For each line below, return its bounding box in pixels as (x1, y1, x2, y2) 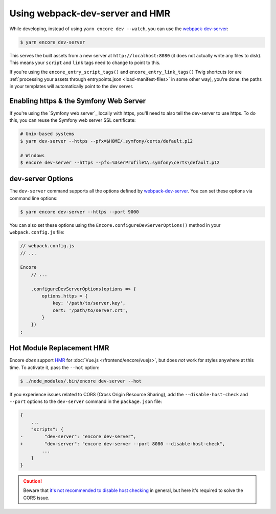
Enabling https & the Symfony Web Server (9, 96, 146, 105)
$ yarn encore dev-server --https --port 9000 (20, 209, 139, 215)
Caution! (23, 478, 42, 484)
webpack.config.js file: (9, 229, 65, 235)
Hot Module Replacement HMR (9, 344, 109, 353)
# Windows (20, 153, 45, 158)
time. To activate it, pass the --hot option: (9, 364, 100, 371)
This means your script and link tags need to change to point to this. (9, 59, 161, 66)
